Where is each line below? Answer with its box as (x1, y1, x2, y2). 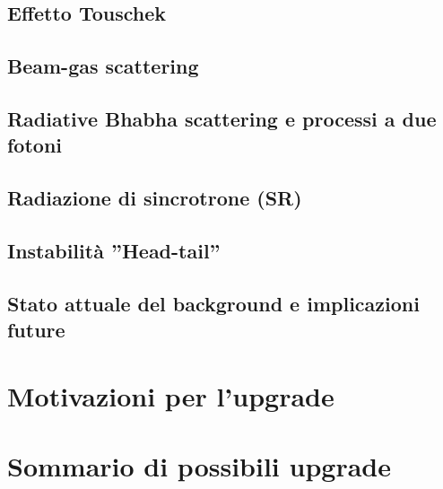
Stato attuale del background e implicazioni (7, 289, 420, 317)
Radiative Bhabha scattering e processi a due (7, 104, 437, 132)
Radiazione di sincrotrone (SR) (7, 184, 302, 212)
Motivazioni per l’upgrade (7, 377, 334, 414)
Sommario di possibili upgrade (7, 448, 391, 485)
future (7, 316, 65, 344)
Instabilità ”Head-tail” (7, 236, 221, 264)
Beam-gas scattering (7, 52, 199, 80)
